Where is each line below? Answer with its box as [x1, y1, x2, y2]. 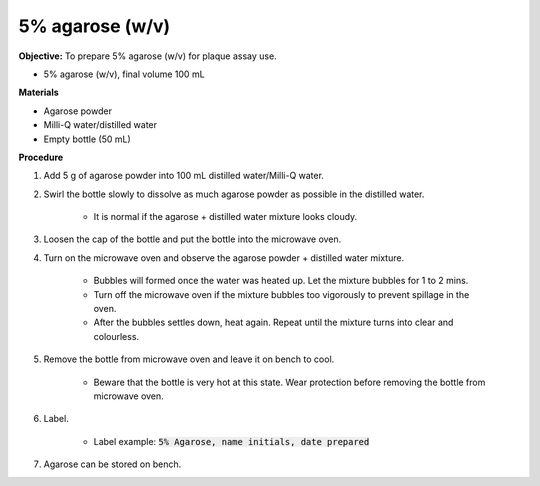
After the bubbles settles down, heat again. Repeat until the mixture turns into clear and [93, 316, 454, 329]
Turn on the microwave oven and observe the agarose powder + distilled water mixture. [43, 251, 405, 264]
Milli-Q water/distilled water [43, 119, 158, 131]
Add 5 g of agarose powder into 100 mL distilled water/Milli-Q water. [43, 170, 325, 182]
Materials [18, 86, 59, 99]
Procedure [18, 151, 64, 163]
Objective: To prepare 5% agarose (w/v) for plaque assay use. [18, 50, 277, 62]
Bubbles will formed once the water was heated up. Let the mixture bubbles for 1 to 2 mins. [93, 275, 469, 287]
